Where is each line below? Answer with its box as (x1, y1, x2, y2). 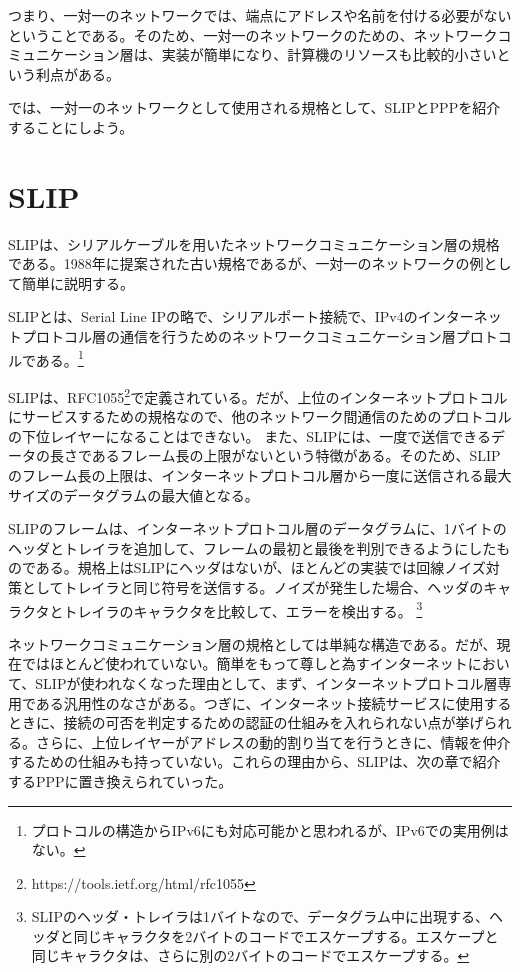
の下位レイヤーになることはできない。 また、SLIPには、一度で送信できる (8, 425, 492, 446)
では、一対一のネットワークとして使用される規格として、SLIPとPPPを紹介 (8, 97, 501, 118)
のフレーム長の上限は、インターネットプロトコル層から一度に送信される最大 (8, 464, 512, 485)
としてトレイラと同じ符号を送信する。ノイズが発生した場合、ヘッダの (21, 576, 484, 597)
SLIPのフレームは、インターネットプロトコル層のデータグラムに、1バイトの (8, 518, 507, 539)
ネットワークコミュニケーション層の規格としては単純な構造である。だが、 (8, 633, 497, 654)
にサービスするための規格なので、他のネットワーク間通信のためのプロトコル (8, 406, 512, 427)
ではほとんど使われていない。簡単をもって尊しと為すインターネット (21, 653, 468, 674)
